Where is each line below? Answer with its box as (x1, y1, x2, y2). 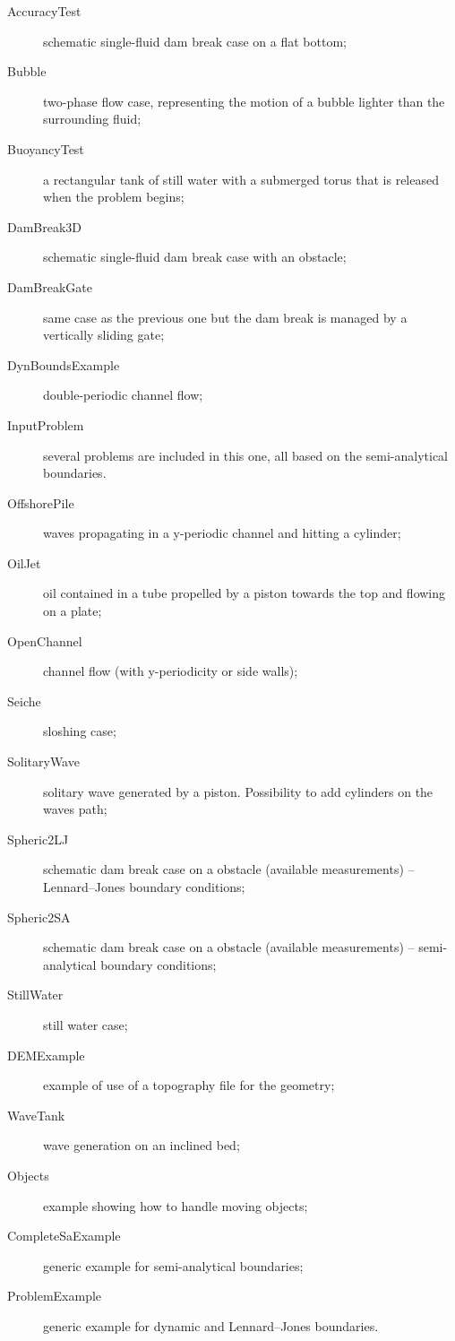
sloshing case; (43, 722, 116, 740)
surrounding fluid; (43, 109, 142, 128)
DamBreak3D (7, 217, 82, 236)
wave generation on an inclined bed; (43, 1136, 240, 1155)
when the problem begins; (43, 187, 185, 206)
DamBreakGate (7, 277, 93, 296)
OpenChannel (7, 631, 82, 650)
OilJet (7, 553, 41, 572)
